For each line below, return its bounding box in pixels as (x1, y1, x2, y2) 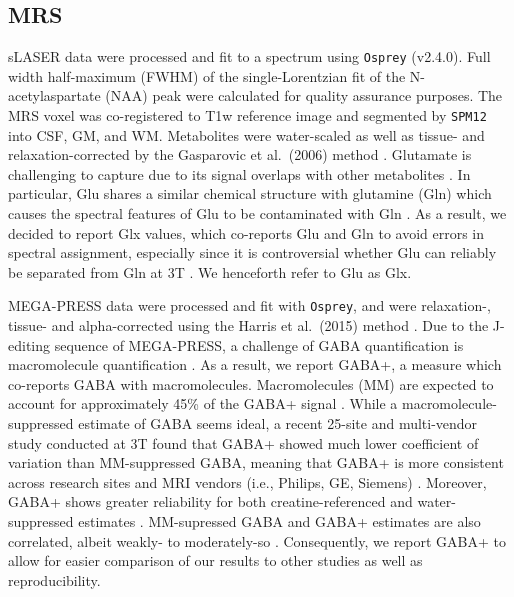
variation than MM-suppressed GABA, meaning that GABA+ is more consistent (8, 452, 504, 473)
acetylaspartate (8, 85, 101, 106)
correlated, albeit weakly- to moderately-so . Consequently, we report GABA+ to (8, 530, 507, 551)
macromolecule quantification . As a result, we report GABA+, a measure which (8, 354, 502, 375)
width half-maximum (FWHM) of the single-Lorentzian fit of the (8, 65, 406, 86)
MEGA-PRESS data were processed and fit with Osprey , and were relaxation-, (8, 295, 491, 316)
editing (8, 334, 51, 355)
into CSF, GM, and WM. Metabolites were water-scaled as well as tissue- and (8, 124, 485, 145)
